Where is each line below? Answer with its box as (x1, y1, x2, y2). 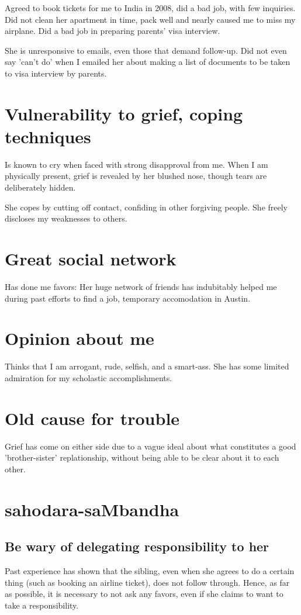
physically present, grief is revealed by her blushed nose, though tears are (5, 170, 267, 182)
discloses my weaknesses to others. (5, 212, 127, 224)
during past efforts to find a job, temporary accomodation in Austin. (5, 292, 251, 304)
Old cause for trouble (5, 406, 180, 430)
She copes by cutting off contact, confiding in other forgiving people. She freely (5, 201, 288, 213)
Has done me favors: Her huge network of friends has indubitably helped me (5, 280, 277, 292)
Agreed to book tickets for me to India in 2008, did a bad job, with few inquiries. (5, 2, 296, 13)
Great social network (5, 247, 177, 271)
